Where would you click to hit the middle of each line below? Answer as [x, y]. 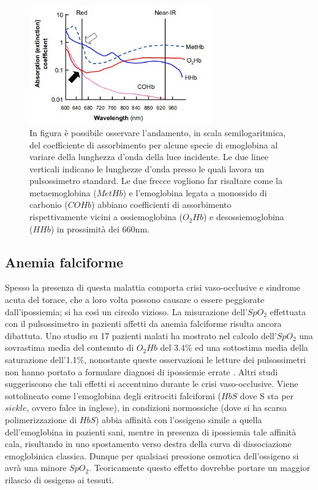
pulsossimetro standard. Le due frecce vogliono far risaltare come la [156, 181]
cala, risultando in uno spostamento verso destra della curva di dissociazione [148, 444]
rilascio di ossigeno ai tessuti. [59, 479]
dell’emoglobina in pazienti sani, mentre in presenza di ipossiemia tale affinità [151, 431]
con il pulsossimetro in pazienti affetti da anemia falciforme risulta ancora [143, 323]
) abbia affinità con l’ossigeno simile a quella [179, 419]
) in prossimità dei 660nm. [100, 228]
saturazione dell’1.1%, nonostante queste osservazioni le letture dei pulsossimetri [156, 360]
